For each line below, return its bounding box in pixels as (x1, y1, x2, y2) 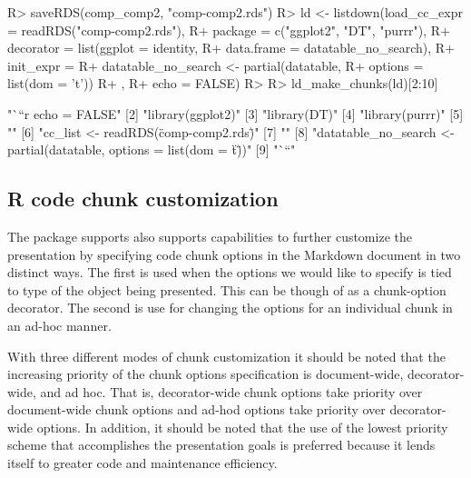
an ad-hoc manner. (7, 315, 112, 334)
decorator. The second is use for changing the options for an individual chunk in (7, 298, 453, 317)
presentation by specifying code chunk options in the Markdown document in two (7, 244, 461, 264)
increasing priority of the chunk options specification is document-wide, (7, 364, 404, 383)
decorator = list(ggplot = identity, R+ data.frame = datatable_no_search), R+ (7, 38, 456, 57)
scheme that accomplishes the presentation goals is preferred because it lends (7, 435, 436, 454)
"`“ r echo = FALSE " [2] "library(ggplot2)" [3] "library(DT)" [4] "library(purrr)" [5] (7, 104, 464, 123)
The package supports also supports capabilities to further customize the (7, 226, 412, 245)
